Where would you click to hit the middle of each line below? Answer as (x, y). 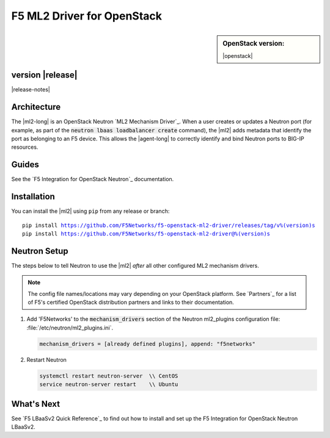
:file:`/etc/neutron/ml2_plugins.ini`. (70, 328)
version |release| (44, 75)
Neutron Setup (40, 251)
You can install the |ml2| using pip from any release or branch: (90, 211)
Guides (25, 165)
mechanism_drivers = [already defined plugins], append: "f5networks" (148, 344)
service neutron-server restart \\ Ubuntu (109, 385)
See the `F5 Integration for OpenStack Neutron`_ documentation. (93, 179)
